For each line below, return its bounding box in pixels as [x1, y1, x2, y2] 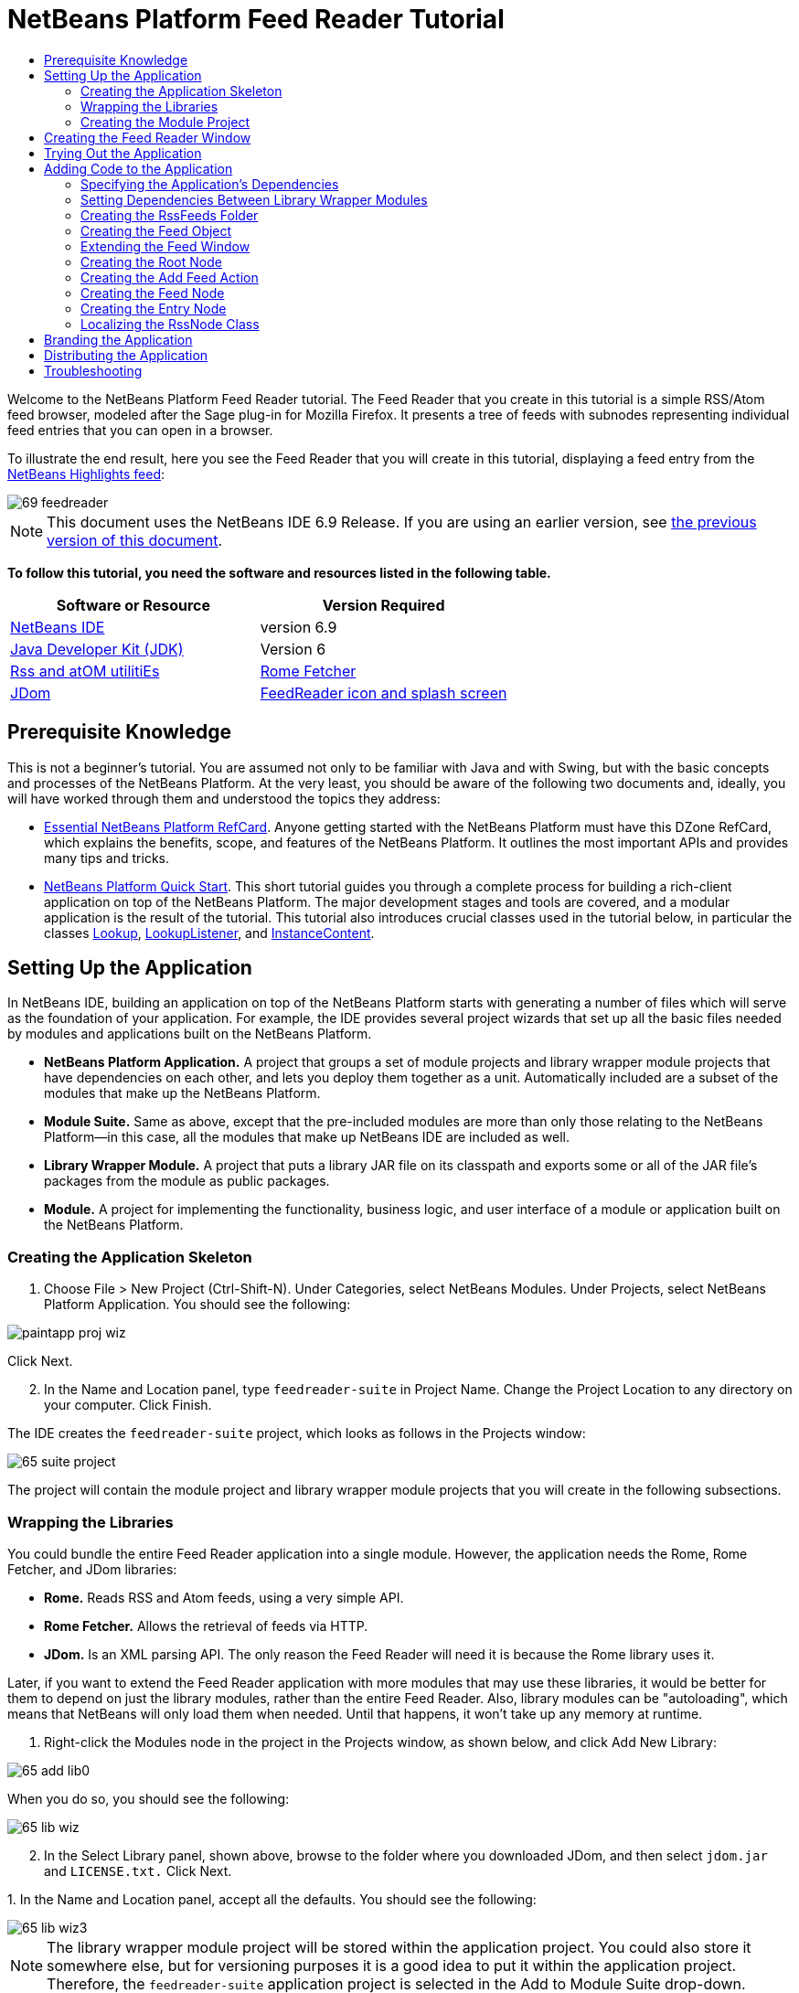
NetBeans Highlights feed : [7, 465, 165, 482]
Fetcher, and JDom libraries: [7, 1561, 177, 1577]
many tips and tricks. [44, 849, 169, 866]
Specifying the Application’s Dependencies [80, 176, 339, 192]
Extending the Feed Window [80, 238, 250, 254]
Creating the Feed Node [80, 284, 225, 301]
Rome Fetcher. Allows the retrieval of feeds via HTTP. [44, 1617, 368, 1634]
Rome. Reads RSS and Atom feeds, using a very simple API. [44, 1589, 404, 1605]
